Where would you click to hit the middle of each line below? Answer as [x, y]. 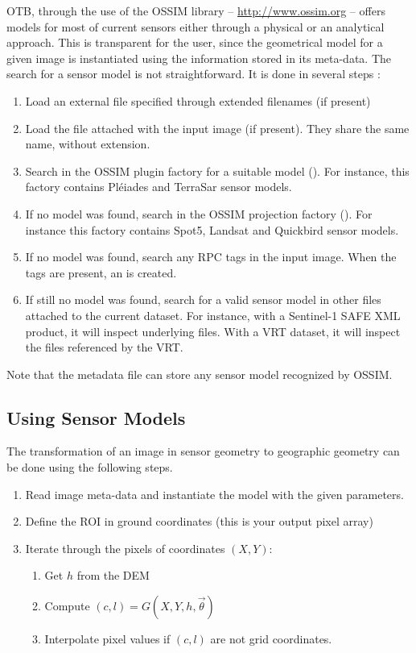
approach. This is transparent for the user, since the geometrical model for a [195, 42]
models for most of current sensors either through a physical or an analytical [196, 26]
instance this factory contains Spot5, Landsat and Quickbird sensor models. [212, 229]
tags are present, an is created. [101, 272]
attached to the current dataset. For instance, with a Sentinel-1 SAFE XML [213, 315]
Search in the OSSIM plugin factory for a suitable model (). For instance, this [217, 171]
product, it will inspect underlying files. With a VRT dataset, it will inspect [213, 331]
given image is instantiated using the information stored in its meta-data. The [199, 58]
